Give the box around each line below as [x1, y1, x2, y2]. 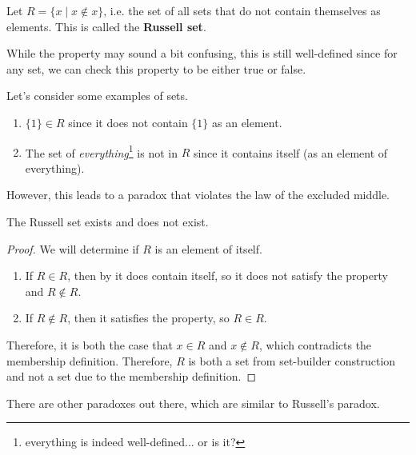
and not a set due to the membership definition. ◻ [6, 368, 257, 385]
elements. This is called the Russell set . [6, 18, 206, 34]
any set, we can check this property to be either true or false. [6, 60, 306, 77]
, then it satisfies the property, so [67, 309, 230, 326]
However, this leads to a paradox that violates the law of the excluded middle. [6, 186, 390, 203]
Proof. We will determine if [6, 240, 139, 257]
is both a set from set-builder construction [188, 352, 396, 369]
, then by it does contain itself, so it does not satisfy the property [67, 267, 388, 284]
